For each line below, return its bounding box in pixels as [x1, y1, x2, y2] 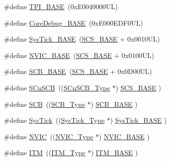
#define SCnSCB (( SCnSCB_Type [4, 82, 110, 92]
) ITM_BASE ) [91, 147, 138, 158]
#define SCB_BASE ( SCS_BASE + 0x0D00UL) [4, 66, 152, 76]
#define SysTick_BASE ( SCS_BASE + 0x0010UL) [4, 34, 160, 44]
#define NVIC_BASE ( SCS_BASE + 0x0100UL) [4, 50, 155, 60]
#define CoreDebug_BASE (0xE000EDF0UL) [4, 17, 143, 28]
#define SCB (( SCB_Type [4, 99, 85, 109]
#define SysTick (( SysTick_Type [4, 115, 105, 125]
